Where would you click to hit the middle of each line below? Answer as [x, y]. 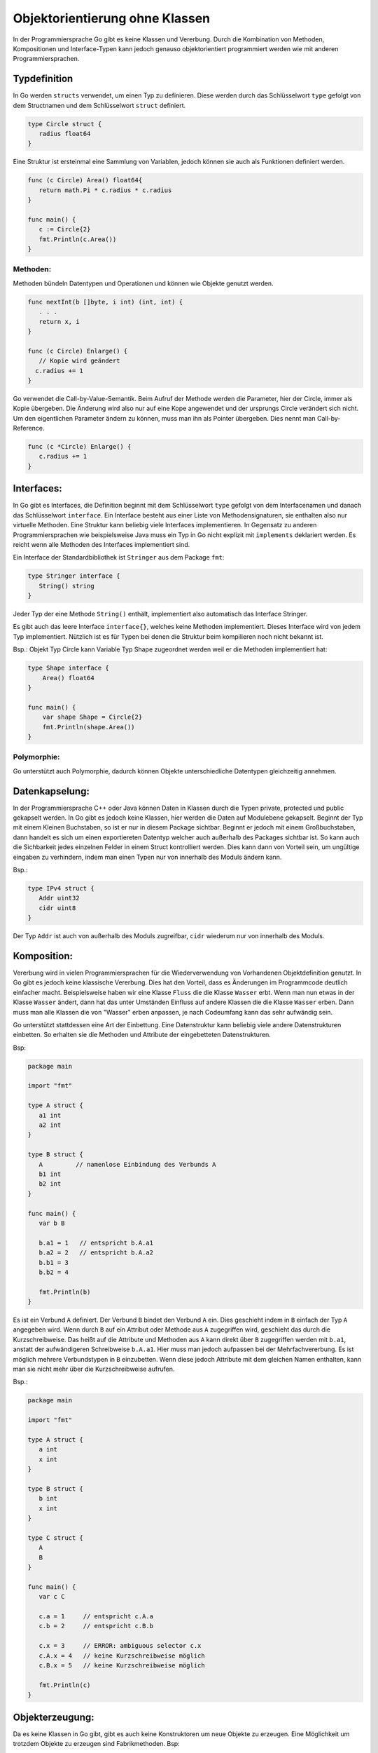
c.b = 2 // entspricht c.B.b [96, 1626]
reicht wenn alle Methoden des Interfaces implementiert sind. [101, 544]
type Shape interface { [69, 668]
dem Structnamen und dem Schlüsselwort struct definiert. [99, 105]
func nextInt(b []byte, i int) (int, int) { [105, 302]
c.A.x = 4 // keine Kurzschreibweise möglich [122, 1656]
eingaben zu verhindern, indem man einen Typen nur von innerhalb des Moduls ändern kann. [147, 857]
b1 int [50, 1174]
